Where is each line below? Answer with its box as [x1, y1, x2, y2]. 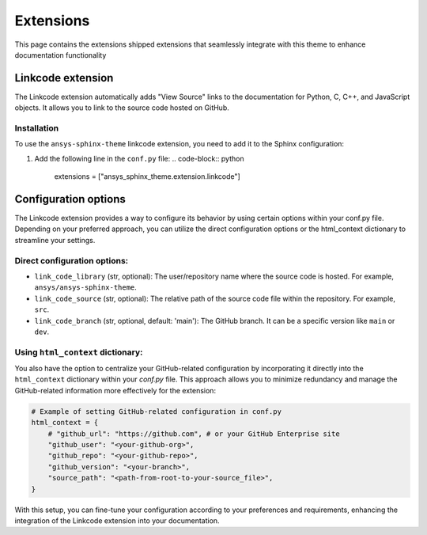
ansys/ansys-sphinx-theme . [34, 283, 138, 292]
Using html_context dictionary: [14, 347, 143, 358]
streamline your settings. [14, 235, 96, 245]
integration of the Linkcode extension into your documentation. [14, 515, 221, 526]
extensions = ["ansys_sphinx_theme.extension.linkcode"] [54, 172, 240, 181]
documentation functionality [14, 50, 107, 59]
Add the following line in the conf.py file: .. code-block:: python [34, 154, 244, 163]
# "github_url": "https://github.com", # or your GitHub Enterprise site [47, 429, 340, 438]
